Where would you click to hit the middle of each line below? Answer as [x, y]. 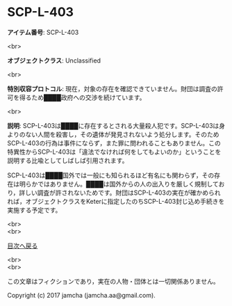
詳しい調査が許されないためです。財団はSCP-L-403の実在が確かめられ [120, 193]
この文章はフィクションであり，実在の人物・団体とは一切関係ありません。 [114, 281]
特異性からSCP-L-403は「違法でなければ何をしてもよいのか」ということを [114, 152]
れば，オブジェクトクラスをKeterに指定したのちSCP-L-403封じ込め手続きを [116, 201]
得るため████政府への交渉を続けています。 [82, 97]
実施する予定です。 [34, 210]
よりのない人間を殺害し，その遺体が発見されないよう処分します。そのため [114, 134]
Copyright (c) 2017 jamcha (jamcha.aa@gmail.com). [82, 295]
